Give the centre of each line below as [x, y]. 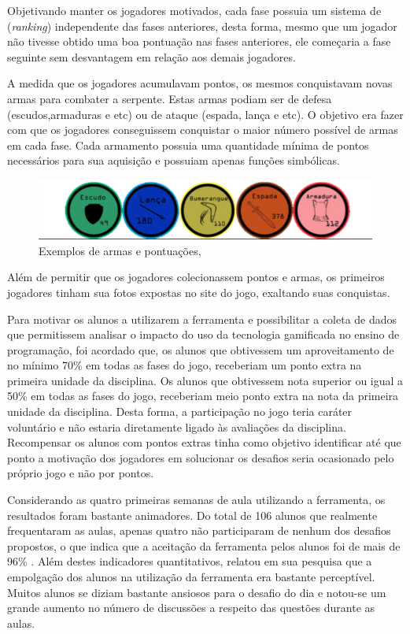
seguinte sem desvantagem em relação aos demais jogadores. [151, 56]
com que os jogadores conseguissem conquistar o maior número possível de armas [203, 130]
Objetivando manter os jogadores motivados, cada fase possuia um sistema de [194, 10]
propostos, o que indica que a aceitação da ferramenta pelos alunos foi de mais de [204, 545]
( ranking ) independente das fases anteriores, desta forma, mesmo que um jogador [202, 26]
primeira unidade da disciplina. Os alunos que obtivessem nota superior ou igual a [205, 380]
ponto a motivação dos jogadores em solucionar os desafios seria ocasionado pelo [201, 457]
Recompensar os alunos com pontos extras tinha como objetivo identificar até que [204, 442]
